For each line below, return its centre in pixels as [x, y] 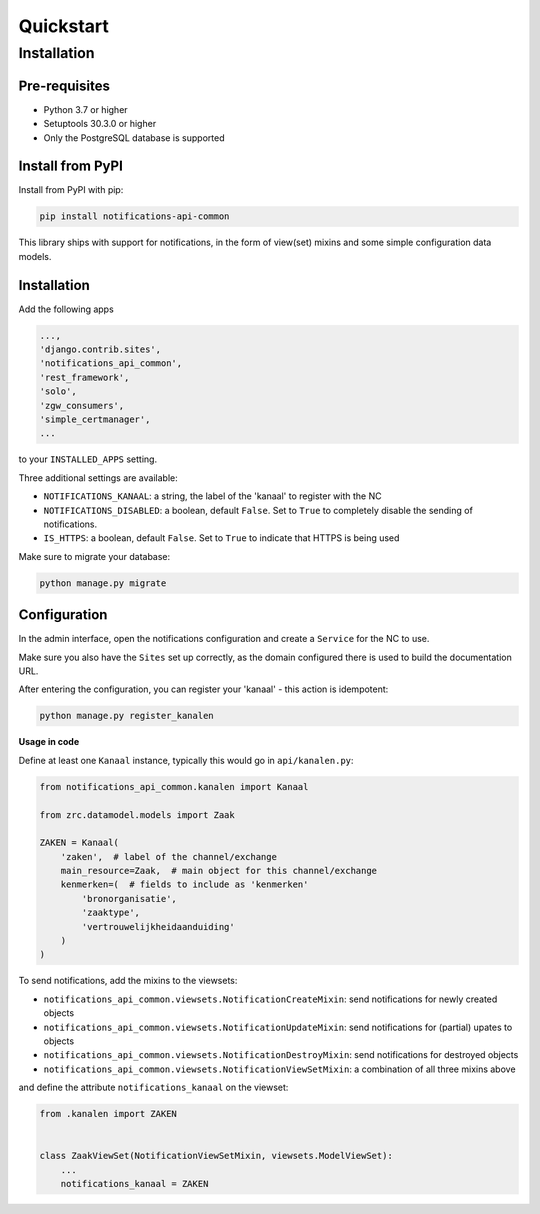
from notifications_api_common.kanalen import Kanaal [174, 786]
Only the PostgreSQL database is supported [134, 137]
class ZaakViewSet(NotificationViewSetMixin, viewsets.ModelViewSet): [216, 1156]
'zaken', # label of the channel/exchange [168, 856]
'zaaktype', [110, 913]
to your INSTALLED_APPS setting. [88, 459]
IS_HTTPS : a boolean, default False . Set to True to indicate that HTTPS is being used [221, 538]
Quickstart [64, 26]
